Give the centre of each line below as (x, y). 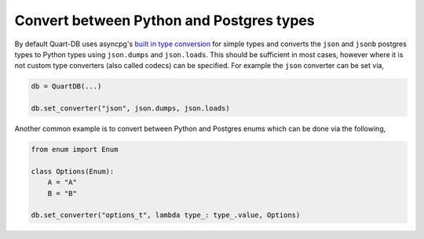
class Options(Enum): (73, 171)
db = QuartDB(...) (66, 87)
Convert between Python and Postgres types (164, 20)
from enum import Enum (75, 150)
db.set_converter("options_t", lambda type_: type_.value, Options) (166, 215)
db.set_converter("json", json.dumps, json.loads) (131, 109)
